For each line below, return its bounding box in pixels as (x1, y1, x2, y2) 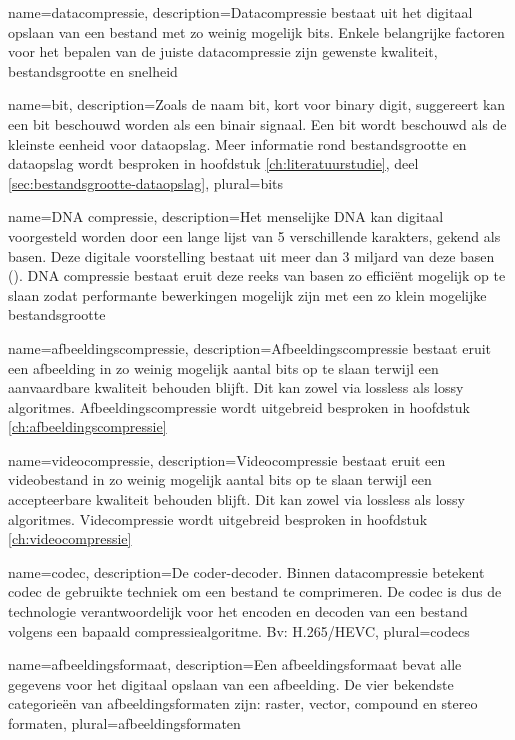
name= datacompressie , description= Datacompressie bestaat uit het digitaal (8, 2, 473, 22)
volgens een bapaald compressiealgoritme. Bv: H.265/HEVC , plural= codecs (8, 620, 470, 641)
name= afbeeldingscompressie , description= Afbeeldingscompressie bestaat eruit (8, 337, 492, 358)
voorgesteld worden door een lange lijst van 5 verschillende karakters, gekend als (8, 225, 501, 246)
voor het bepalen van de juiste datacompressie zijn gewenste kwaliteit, (8, 41, 438, 62)
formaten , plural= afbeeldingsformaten (8, 713, 241, 733)
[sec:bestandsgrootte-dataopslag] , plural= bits (8, 172, 284, 193)
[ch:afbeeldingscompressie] (8, 416, 167, 437)
